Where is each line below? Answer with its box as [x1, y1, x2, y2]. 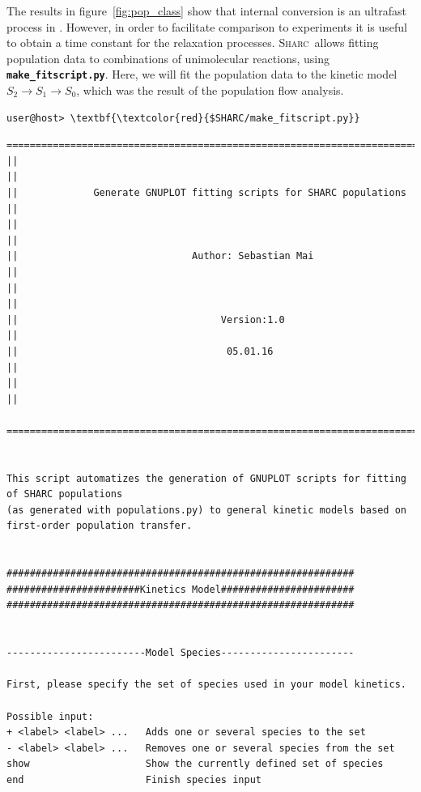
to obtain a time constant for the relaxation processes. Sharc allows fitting [6, 34, 379, 51]
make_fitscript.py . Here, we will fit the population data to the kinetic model [6, 66, 398, 83]
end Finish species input [6, 773, 262, 786]
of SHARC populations [6, 488, 123, 500]
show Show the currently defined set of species [6, 758, 384, 770]
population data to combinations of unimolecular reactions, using [6, 49, 330, 66]
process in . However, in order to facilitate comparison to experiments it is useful [6, 18, 407, 35]
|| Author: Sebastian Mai [6, 250, 314, 262]
